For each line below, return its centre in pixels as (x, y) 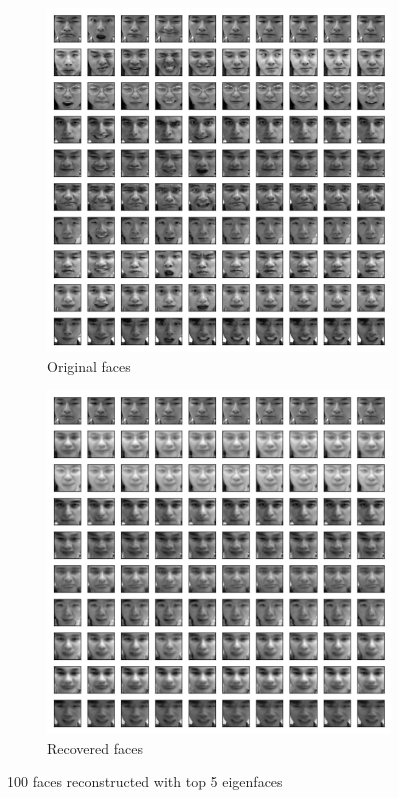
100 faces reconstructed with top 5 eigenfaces (145, 781)
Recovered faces (95, 747)
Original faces (89, 365)
